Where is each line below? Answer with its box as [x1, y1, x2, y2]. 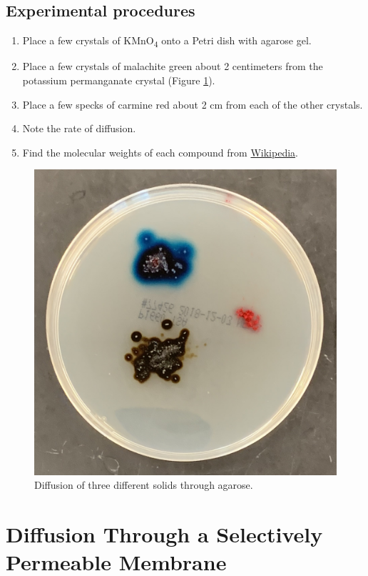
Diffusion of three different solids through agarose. [34, 477, 253, 492]
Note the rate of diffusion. [22, 121, 136, 136]
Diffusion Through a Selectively [6, 520, 323, 548]
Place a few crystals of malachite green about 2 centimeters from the [22, 59, 323, 74]
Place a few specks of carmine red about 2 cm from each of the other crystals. [22, 96, 363, 111]
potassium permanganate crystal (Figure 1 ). [22, 72, 215, 87]
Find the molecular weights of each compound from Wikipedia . [22, 144, 298, 159]
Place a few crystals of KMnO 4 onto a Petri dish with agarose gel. [22, 33, 312, 49]
